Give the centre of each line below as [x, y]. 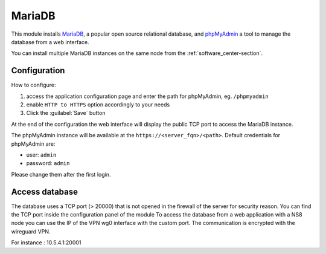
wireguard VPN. [31, 231]
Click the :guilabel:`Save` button [66, 113]
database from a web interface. [50, 42]
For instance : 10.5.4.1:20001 [46, 243]
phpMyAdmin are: [33, 144]
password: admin [48, 163]
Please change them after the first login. [61, 174]
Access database [45, 191]
